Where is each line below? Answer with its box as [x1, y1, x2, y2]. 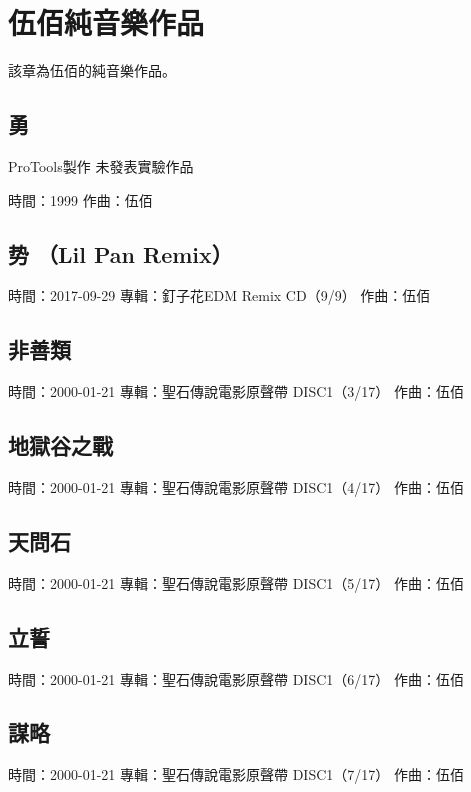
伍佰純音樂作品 [8, 2, 205, 43]
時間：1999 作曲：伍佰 [8, 189, 153, 210]
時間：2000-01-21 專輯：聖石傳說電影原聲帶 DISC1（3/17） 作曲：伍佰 [8, 381, 464, 402]
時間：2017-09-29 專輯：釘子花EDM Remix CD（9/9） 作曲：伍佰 [8, 285, 431, 306]
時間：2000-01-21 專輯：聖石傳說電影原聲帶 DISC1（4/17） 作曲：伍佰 [8, 476, 464, 497]
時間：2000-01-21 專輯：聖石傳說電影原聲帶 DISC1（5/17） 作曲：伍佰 [8, 572, 464, 593]
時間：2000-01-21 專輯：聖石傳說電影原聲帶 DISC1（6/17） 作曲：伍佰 [8, 668, 464, 689]
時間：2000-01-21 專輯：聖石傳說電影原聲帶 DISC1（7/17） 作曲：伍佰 [8, 764, 464, 785]
